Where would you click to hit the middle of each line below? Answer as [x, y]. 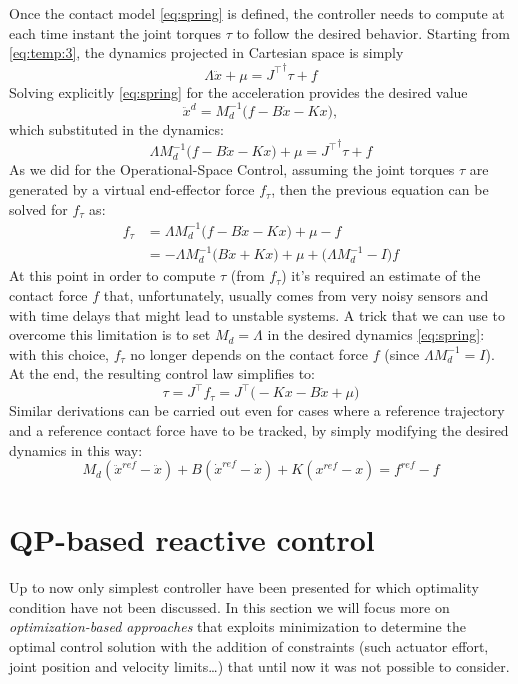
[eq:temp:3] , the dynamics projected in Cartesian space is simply [206, 52]
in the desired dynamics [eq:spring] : [376, 334]
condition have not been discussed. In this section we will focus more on [229, 606]
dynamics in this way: [76, 449]
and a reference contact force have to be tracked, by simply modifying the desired [259, 429]
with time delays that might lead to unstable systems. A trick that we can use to [257, 314]
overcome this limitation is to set [110, 334]
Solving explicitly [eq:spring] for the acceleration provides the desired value [238, 91]
